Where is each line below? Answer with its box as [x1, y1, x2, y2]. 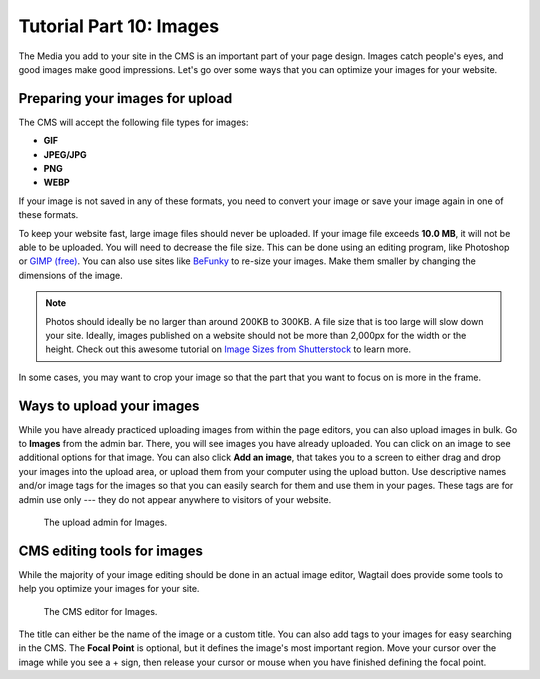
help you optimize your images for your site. [18, 583, 200, 595]
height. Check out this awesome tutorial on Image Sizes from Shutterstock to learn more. [45, 343, 412, 355]
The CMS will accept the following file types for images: [18, 116, 249, 128]
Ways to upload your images [18, 397, 200, 414]
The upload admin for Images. [43, 516, 168, 528]
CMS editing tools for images [18, 542, 204, 559]
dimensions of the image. [18, 269, 124, 281]
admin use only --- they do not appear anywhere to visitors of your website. [18, 493, 332, 505]
